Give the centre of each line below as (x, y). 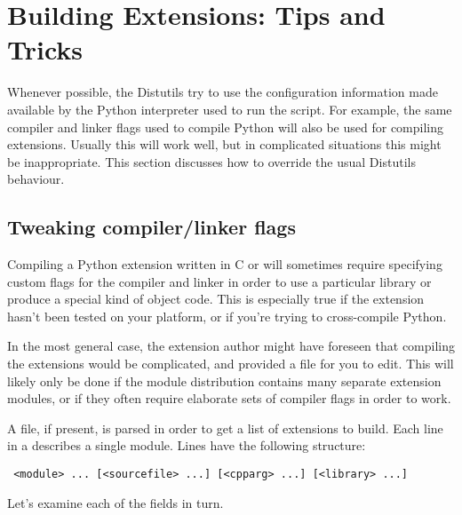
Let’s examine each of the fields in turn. (115, 502)
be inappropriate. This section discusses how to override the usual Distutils (211, 161)
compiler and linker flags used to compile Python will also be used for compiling (226, 127)
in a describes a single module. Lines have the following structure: (187, 445)
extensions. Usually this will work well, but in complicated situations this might (224, 144)
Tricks (45, 49)
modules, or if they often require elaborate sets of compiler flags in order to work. (229, 398)
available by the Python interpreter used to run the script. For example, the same (230, 109)
